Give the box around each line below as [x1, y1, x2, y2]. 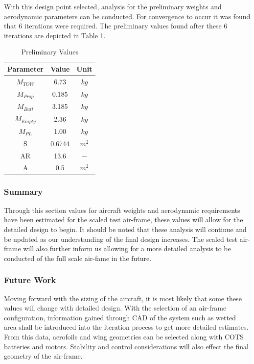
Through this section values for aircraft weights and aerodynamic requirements [4, 205, 240, 215]
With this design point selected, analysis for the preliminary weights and [4, 1, 222, 11]
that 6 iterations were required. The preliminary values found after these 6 [4, 21, 228, 31]
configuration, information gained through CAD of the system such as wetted [4, 312, 236, 322]
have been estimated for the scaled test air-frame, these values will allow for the [4, 214, 243, 225]
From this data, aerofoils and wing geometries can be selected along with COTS [4, 331, 244, 341]
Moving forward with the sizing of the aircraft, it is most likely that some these [4, 293, 242, 303]
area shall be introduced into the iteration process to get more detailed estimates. [4, 322, 249, 332]
